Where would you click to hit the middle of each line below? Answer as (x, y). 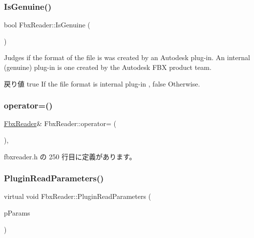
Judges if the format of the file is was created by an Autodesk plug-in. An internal (127, 57)
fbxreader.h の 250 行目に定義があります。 (70, 156)
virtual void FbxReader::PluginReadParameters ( (78, 196)
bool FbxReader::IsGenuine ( (47, 25)
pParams (17, 213)
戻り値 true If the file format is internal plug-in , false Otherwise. (102, 83)
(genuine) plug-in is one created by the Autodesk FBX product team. (108, 67)
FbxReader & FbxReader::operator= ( (60, 123)
